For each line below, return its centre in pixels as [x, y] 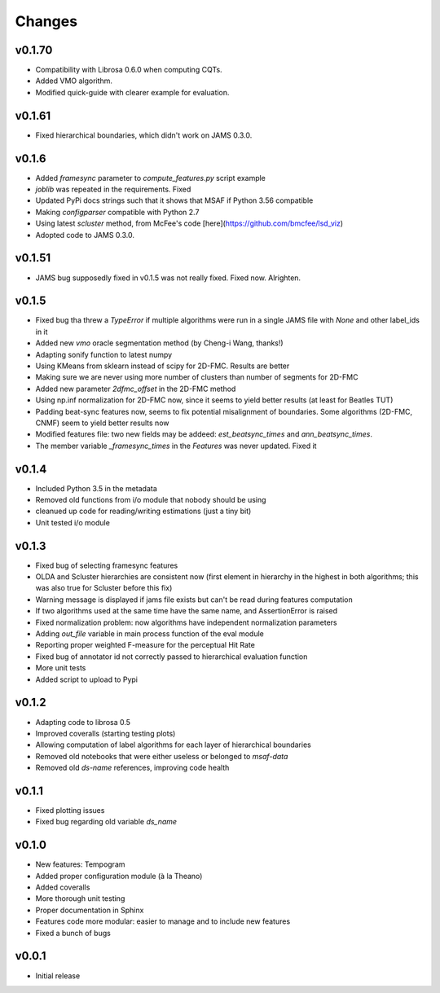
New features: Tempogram [80, 864]
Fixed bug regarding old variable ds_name [106, 822]
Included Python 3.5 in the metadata [97, 488]
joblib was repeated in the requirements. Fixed [113, 189]
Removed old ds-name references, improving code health [132, 768]
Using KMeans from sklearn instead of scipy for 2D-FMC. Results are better [163, 366]
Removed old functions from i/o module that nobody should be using [151, 500]
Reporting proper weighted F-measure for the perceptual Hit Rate [145, 645]
